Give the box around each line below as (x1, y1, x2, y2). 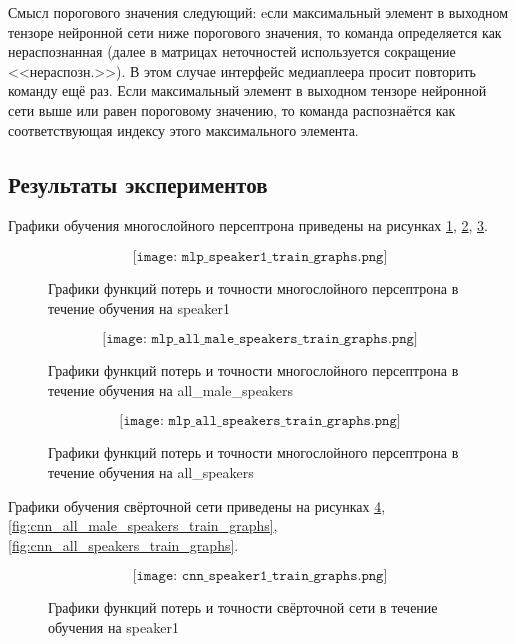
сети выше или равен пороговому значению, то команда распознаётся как (8, 99, 456, 120)
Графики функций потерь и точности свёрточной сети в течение (48, 597, 438, 618)
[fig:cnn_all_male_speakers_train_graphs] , (8, 515, 278, 536)
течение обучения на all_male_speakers (48, 379, 294, 400)
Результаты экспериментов (8, 168, 268, 199)
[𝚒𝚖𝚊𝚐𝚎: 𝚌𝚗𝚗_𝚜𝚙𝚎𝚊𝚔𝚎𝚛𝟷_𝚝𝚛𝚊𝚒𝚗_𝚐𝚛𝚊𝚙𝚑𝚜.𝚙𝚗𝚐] (132, 569, 388, 584)
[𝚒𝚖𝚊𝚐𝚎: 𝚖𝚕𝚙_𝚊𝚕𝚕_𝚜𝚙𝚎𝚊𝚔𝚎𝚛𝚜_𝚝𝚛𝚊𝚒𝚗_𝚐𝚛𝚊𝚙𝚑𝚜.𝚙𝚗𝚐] (119, 414, 401, 429)
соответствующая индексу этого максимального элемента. (8, 119, 359, 140)
